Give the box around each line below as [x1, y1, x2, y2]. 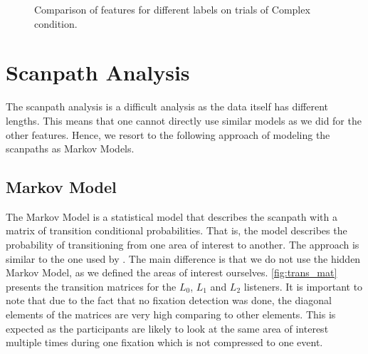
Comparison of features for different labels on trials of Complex [34, 2, 310, 16]
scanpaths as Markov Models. [6, 141, 135, 156]
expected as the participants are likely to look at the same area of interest [6, 321, 329, 335]
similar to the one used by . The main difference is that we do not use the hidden [6, 251, 361, 266]
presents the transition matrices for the [6, 278, 177, 293]
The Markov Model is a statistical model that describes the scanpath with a [6, 209, 338, 224]
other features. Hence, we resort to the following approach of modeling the [6, 127, 330, 142]
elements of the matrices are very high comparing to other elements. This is [6, 307, 336, 322]
